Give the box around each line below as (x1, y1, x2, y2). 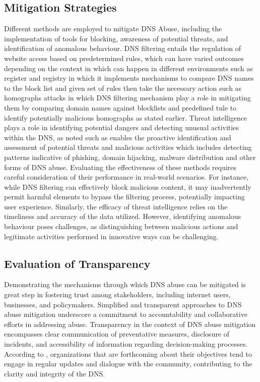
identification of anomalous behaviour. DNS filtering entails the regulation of (4, 43, 241, 53)
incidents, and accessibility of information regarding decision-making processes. (4, 339, 248, 349)
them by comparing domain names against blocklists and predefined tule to (4, 102, 237, 113)
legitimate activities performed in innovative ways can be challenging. (4, 231, 219, 241)
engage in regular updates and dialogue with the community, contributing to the (4, 358, 252, 369)
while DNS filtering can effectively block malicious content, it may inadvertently (4, 181, 251, 192)
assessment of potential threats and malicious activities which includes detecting (4, 142, 252, 152)
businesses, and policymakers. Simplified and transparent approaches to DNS (4, 299, 242, 309)
